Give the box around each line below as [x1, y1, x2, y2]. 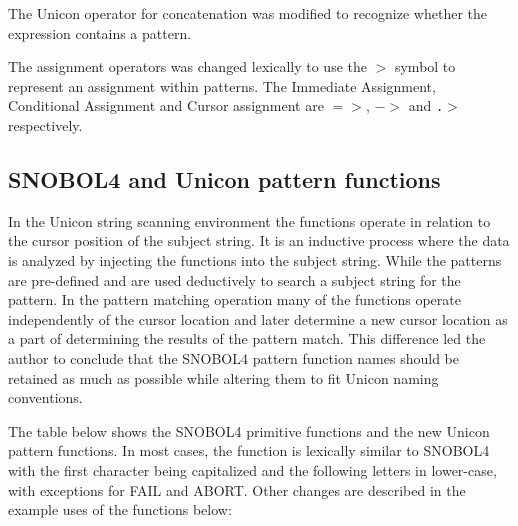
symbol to [394, 56, 456, 77]
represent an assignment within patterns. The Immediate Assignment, [8, 75, 436, 96]
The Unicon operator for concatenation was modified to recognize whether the [8, 3, 487, 23]
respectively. [8, 115, 83, 136]
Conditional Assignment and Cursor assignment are [8, 95, 324, 116]
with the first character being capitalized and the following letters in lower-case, [8, 459, 497, 480]
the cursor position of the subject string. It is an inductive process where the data [8, 230, 510, 251]
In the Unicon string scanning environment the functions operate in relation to [8, 210, 491, 231]
